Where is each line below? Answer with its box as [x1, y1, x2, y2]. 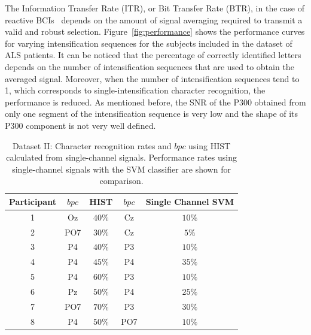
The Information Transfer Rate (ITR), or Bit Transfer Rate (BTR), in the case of [5, 2, 304, 14]
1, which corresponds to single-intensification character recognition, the [5, 84, 266, 96]
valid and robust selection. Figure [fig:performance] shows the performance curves [5, 25, 305, 38]
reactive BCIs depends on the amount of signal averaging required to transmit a [5, 13, 303, 26]
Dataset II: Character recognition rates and [12, 139, 172, 152]
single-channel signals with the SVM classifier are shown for [12, 162, 231, 175]
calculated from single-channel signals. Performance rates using [6, 151, 237, 164]
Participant [9, 195, 56, 207]
